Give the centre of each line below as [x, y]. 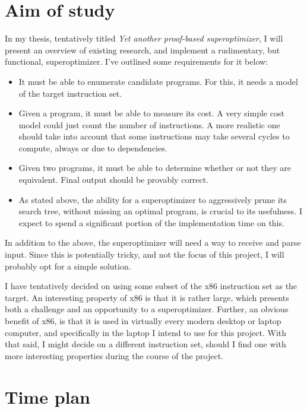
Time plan [48, 396]
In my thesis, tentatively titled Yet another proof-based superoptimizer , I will [144, 38]
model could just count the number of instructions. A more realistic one [149, 124]
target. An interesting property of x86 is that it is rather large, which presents [147, 297]
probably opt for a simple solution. [68, 266]
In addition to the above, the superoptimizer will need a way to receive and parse [153, 243]
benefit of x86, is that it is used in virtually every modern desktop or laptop [143, 321]
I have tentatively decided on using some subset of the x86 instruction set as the [151, 286]
